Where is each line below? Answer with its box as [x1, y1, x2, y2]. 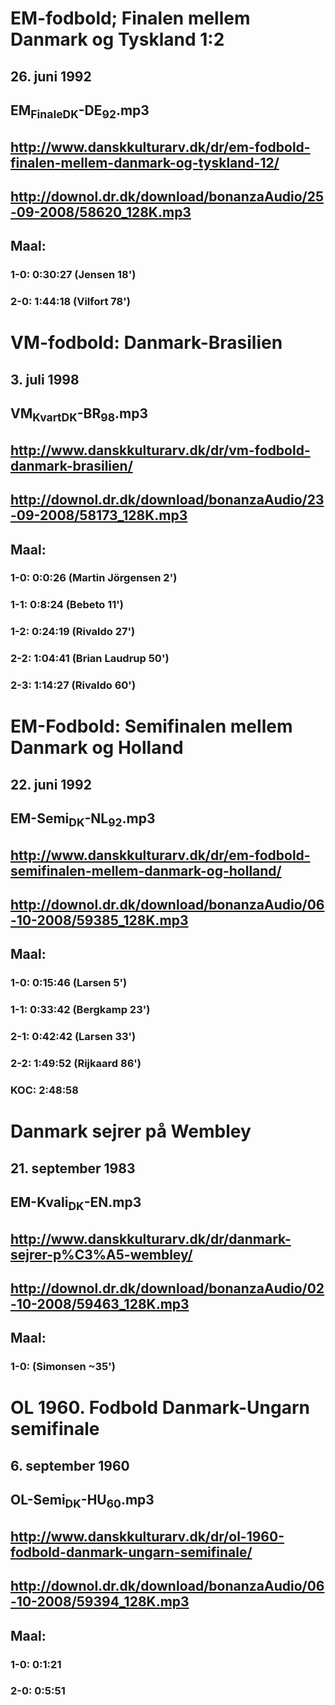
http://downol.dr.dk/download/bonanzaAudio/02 [10, 1280, 325, 1297]
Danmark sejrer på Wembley [10, 1120, 252, 1143]
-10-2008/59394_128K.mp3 [10, 1593, 190, 1611]
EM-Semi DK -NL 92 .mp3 [10, 810, 156, 830]
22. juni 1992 [10, 776, 92, 793]
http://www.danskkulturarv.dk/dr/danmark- [10, 1230, 292, 1247]
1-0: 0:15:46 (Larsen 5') [10, 976, 128, 990]
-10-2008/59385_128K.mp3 [10, 912, 189, 929]
